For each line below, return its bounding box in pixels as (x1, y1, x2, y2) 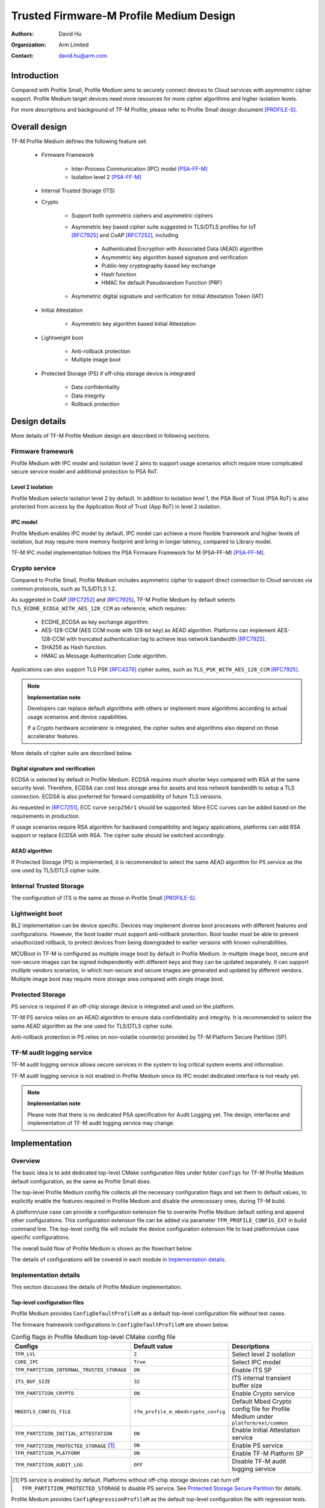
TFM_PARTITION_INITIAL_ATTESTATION (14, 1430, 113, 1437)
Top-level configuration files (11, 1299, 84, 1306)
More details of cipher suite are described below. (11, 749, 133, 756)
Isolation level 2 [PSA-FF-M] (71, 174, 141, 181)
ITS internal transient (232, 1373, 291, 1382)
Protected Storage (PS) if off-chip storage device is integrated (41, 370, 196, 377)
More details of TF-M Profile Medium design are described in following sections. (11, 432, 211, 439)
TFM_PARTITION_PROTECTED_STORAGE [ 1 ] (14, 1441, 116, 1449)
